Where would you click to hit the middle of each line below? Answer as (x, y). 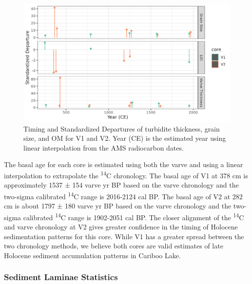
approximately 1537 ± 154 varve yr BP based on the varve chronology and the (121, 185)
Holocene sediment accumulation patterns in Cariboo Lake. (92, 255)
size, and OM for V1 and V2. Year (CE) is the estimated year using (125, 138)
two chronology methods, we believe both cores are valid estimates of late (114, 246)
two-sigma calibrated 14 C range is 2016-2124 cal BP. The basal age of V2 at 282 (123, 196)
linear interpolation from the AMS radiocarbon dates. (104, 148)
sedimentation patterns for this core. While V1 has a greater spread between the (124, 236)
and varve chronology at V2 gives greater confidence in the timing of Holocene (121, 227)
